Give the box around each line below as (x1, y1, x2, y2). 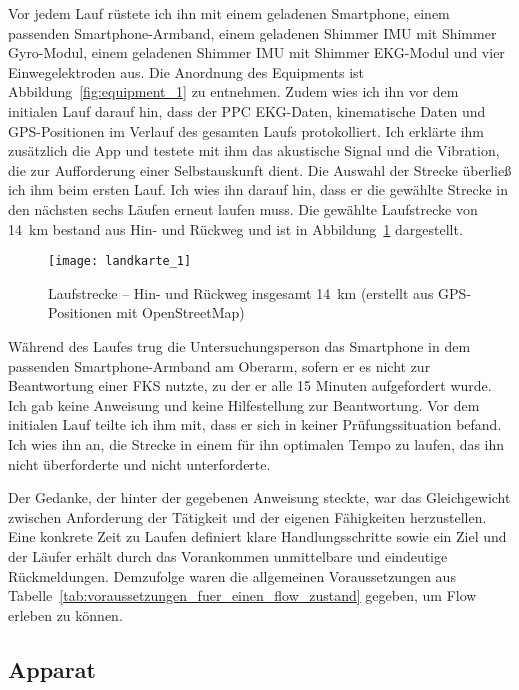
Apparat (8, 653, 96, 684)
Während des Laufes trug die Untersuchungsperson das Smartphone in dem (8, 335, 471, 356)
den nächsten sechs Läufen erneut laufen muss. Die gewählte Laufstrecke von (8, 198, 478, 219)
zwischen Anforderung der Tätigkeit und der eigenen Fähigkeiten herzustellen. (8, 506, 487, 527)
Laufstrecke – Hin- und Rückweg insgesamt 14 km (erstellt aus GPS (48, 282, 467, 303)
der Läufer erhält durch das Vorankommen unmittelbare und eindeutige (8, 545, 448, 566)
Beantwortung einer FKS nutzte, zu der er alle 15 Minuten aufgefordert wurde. (8, 375, 492, 396)
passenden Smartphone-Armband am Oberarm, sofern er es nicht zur (8, 355, 431, 376)
